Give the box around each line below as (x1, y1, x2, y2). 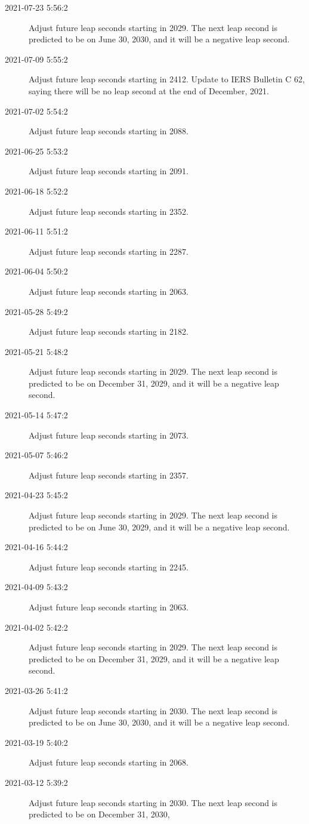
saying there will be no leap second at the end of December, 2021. (29, 84, 269, 97)
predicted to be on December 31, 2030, (29, 808, 170, 820)
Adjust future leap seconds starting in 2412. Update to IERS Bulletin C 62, (29, 73, 305, 85)
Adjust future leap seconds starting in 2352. (29, 205, 189, 217)
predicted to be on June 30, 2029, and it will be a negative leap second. (29, 520, 290, 533)
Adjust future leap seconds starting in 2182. (29, 325, 189, 338)
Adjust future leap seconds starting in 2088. (29, 125, 189, 137)
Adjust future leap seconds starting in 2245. (29, 560, 189, 573)
